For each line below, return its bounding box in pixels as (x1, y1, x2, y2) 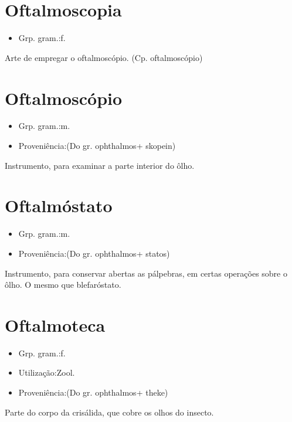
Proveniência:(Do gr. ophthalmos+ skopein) (18, 139, 176, 152)
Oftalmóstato (5, 193, 113, 217)
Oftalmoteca (5, 312, 106, 336)
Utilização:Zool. (18, 366, 75, 379)
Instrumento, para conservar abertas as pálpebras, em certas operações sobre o (5, 267, 287, 279)
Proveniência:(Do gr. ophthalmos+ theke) (18, 386, 168, 399)
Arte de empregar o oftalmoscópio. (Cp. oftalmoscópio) (5, 51, 203, 63)
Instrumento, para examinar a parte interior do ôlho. (5, 159, 195, 171)
